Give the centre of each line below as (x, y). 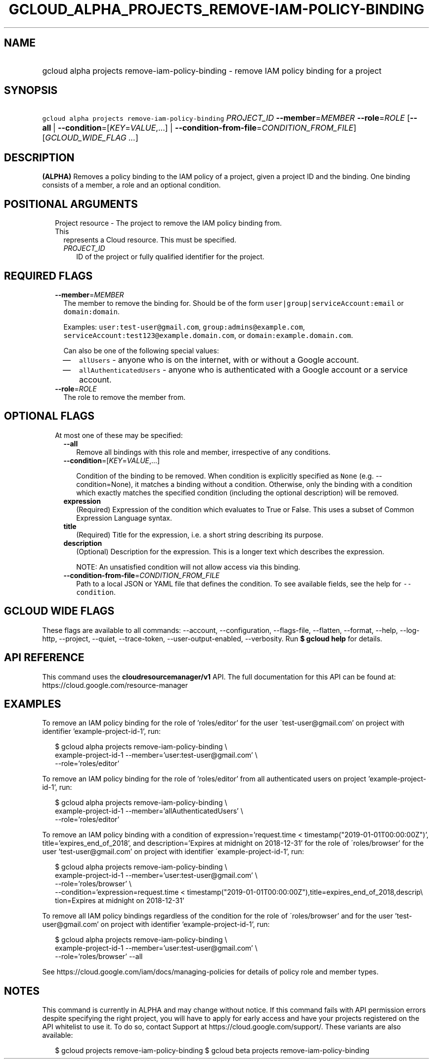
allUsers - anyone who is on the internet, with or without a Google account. (219, 360)
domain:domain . (92, 311)
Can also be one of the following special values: (141, 350)
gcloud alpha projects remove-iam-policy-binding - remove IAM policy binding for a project (212, 71)
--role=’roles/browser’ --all (99, 957)
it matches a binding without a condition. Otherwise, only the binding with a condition (274, 484)
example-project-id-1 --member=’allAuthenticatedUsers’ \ (149, 811)
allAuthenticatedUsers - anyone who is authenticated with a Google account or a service (243, 369)
